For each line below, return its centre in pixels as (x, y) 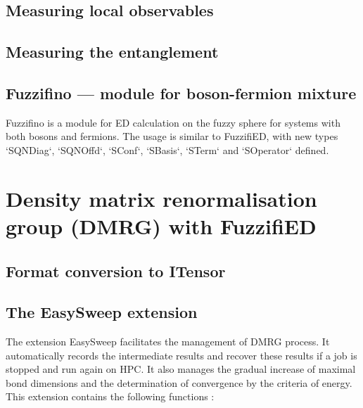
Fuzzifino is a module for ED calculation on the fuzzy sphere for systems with (173, 122)
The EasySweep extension (102, 312)
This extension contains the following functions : (110, 396)
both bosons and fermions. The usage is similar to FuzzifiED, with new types (172, 136)
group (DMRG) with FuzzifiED (161, 225)
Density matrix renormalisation (161, 198)
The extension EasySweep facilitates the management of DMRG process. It (168, 342)
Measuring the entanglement (112, 52)
